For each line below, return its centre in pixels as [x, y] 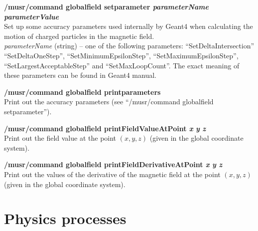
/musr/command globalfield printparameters [82, 92]
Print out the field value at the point [60, 138]
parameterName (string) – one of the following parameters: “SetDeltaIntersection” [129, 46]
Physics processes [65, 218]
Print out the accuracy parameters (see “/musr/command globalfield [109, 102]
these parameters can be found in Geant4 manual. [80, 75]
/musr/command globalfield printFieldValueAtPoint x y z [105, 128]
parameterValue [32, 16]
